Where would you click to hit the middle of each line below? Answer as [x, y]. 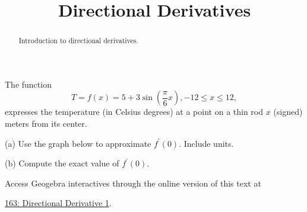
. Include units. [206, 143]
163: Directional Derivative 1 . [58, 203]
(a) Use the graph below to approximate [78, 143]
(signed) [288, 112]
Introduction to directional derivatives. [78, 41]
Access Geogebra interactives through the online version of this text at [133, 183]
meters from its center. [46, 123]
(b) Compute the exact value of [62, 163]
